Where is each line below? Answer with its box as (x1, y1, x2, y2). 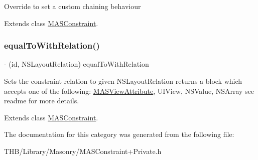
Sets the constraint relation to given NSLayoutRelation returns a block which (4, 76, 242, 86)
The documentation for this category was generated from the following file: (4, 129, 234, 139)
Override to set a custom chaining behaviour (4, 1, 141, 11)
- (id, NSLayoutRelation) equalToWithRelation (4, 59, 149, 69)
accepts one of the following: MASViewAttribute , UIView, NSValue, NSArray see (4, 85, 254, 96)
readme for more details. (4, 95, 79, 106)
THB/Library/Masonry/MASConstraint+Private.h (4, 145, 162, 156)
